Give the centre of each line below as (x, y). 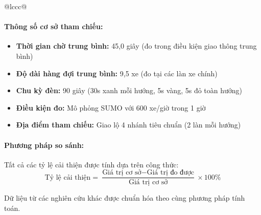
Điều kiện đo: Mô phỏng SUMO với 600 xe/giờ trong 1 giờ (111, 107)
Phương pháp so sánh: (44, 145)
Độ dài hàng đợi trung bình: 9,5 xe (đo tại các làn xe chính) (117, 73)
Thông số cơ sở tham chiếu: (54, 26)
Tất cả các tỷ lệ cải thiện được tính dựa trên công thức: (91, 164)
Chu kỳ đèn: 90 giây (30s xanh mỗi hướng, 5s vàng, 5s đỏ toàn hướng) (129, 90)
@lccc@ (16, 6)
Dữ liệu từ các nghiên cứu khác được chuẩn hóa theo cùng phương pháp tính (125, 198)
